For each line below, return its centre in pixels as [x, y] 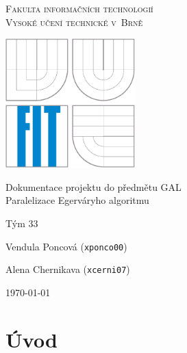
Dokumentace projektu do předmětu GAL [93, 186]
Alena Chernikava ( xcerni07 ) [68, 269]
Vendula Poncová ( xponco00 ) [66, 246]
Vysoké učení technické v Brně [74, 22]
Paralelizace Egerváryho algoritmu [77, 200]
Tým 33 [22, 223]
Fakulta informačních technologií [79, 8]
